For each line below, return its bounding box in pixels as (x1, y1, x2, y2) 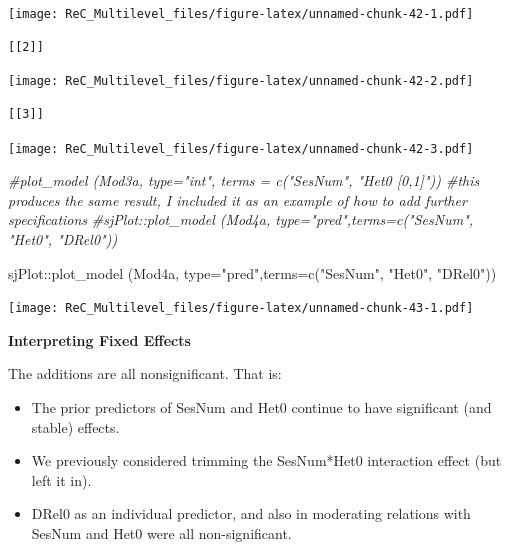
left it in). (31, 469, 92, 490)
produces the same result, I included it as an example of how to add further (8, 189, 467, 210)
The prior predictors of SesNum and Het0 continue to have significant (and (31, 396, 492, 417)
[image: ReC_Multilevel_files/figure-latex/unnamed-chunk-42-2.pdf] (8, 74, 474, 89)
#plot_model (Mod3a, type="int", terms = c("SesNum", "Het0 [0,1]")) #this (8, 170, 480, 191)
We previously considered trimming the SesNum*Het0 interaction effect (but (31, 450, 502, 471)
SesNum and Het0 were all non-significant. (31, 522, 292, 543)
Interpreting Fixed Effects (8, 329, 191, 350)
